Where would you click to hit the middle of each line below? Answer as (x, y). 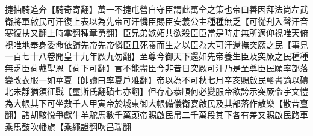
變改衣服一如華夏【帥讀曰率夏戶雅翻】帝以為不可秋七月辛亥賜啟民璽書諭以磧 (156, 79)
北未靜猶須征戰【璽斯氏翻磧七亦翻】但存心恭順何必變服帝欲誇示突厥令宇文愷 (156, 91)
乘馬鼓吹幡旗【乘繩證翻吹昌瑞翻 (68, 126)
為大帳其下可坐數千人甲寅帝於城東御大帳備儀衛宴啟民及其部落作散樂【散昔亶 (156, 103)
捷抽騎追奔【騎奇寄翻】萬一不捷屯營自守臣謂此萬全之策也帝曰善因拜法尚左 (152, 9)
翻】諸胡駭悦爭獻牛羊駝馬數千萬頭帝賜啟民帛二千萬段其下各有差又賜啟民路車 (156, 115)
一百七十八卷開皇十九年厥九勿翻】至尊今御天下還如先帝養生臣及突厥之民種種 (156, 56)
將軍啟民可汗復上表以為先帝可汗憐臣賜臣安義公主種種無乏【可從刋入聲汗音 (160, 21)
